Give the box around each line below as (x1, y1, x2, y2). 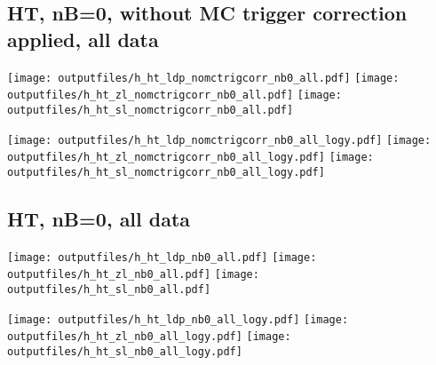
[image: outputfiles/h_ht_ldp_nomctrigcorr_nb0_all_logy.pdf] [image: (7, 133, 432, 147)
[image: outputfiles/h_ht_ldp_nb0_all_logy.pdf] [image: (7, 313, 349, 326)
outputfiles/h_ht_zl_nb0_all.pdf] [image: (7, 268, 259, 282)
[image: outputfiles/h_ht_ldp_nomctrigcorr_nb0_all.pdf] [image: (7, 71, 400, 84)
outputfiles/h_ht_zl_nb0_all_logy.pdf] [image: (7, 330, 291, 344)
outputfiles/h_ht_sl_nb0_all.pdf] (7, 283, 211, 297)
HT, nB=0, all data (7, 204, 191, 232)
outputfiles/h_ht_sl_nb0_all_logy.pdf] (7, 345, 242, 359)
